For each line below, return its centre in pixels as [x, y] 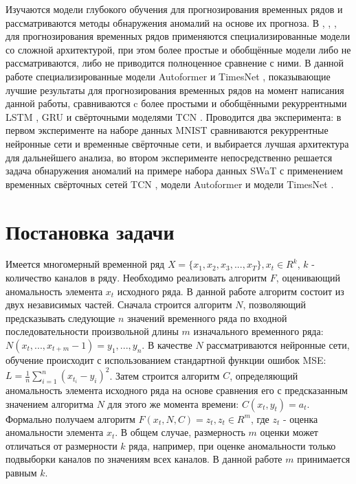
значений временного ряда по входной [207, 318]
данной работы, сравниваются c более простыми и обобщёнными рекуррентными [176, 103]
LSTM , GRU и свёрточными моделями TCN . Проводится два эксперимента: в [174, 116]
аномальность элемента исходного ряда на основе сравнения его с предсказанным [177, 390]
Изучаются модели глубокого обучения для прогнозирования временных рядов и [174, 9]
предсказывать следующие [60, 318]
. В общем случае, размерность [180, 432]
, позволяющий [275, 304]
